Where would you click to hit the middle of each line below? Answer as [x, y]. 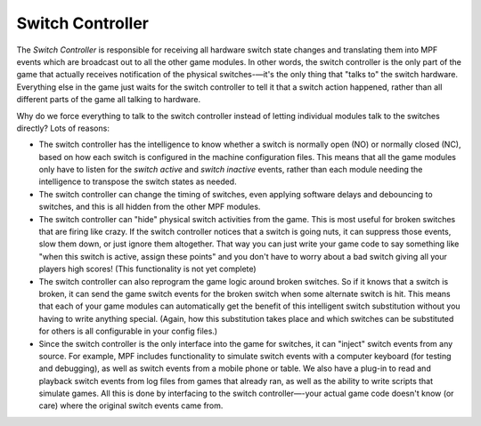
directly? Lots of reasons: [63, 128]
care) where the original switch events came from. [131, 406]
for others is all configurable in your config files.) [128, 331]
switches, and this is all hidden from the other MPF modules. [150, 207]
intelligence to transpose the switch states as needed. [138, 181]
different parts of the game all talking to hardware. [109, 100]
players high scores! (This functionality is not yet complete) [148, 269]
